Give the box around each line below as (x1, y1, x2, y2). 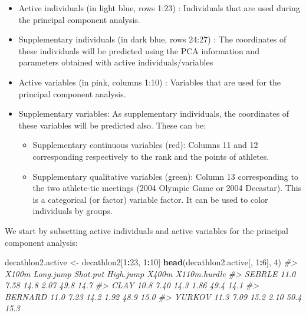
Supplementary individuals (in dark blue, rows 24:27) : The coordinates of (18, 33, 287, 45)
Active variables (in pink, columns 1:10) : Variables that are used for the (18, 75, 281, 88)
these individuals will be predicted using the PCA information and (18, 44, 259, 57)
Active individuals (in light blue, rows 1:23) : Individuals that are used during (18, 2, 300, 14)
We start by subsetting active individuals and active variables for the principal (5, 224, 288, 236)
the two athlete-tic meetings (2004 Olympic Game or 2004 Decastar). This (32, 182, 302, 194)
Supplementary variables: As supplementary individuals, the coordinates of (18, 107, 289, 120)
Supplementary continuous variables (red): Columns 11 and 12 (32, 139, 258, 151)
